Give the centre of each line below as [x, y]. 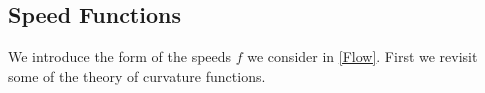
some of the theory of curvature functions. [137, 75]
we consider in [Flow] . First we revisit [362, 56]
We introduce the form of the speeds [120, 56]
